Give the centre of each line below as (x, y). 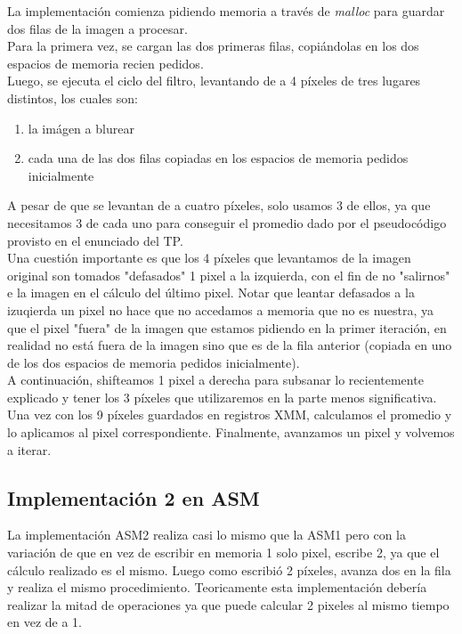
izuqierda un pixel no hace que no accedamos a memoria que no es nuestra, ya (221, 309)
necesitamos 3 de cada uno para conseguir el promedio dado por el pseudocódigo (227, 222)
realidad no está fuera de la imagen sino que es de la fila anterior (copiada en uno (230, 345)
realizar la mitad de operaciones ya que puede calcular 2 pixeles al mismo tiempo (228, 604)
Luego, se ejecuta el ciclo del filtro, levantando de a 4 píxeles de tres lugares (214, 81)
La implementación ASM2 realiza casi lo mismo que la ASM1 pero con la (207, 535)
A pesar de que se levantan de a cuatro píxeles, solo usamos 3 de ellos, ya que (219, 205)
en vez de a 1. (45, 622)
